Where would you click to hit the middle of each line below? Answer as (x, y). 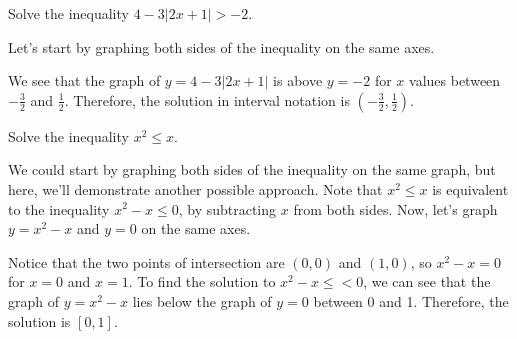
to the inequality (59, 208)
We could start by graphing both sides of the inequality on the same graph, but (252, 169)
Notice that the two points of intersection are (146, 261)
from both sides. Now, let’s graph (395, 208)
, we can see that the (427, 281)
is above (298, 80)
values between (455, 80)
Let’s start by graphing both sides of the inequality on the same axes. (221, 46)
